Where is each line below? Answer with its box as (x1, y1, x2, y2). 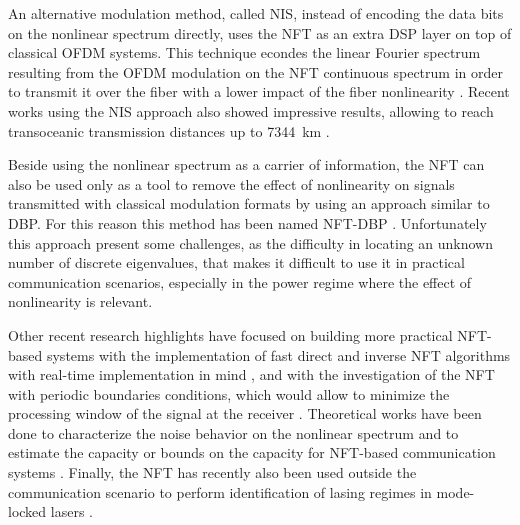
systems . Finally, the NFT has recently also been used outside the (8, 462, 417, 483)
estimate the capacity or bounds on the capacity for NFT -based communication (8, 442, 496, 463)
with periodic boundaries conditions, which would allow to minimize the (8, 383, 450, 404)
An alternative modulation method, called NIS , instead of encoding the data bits (8, 3, 504, 23)
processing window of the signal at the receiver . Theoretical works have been (8, 403, 482, 424)
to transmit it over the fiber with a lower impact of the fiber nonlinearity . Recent (8, 81, 510, 102)
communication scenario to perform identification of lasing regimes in (8, 481, 432, 502)
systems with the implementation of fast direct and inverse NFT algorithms (46, 344, 511, 365)
